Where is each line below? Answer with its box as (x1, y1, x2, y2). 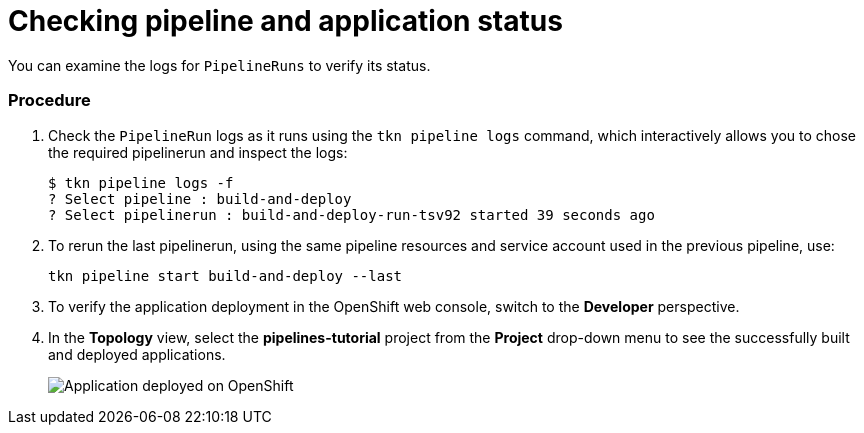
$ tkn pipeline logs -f (48, 174, 234, 191)
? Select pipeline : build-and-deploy (48, 190, 352, 207)
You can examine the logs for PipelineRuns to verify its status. (8, 56, 431, 74)
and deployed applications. (48, 345, 226, 363)
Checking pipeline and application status (8, 4, 563, 38)
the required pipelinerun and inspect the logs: (48, 143, 348, 161)
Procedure (8, 90, 91, 111)
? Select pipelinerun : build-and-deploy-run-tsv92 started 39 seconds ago (48, 206, 655, 223)
